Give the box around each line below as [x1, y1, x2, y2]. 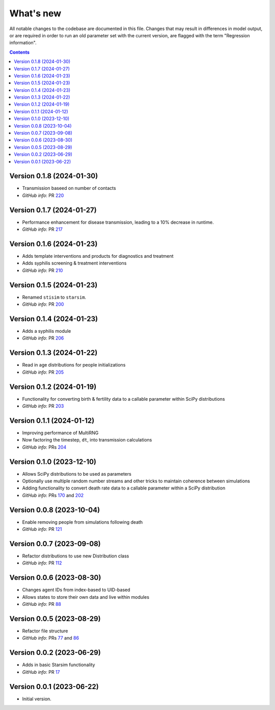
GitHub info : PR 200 [22, 301, 64, 307]
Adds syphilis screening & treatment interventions [22, 260, 127, 266]
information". [9, 40, 37, 46]
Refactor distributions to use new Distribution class [22, 553, 129, 559]
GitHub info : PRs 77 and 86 [22, 635, 79, 641]
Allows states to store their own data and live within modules [22, 594, 150, 600]
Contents [9, 49, 30, 55]
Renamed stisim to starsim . [22, 294, 87, 300]
